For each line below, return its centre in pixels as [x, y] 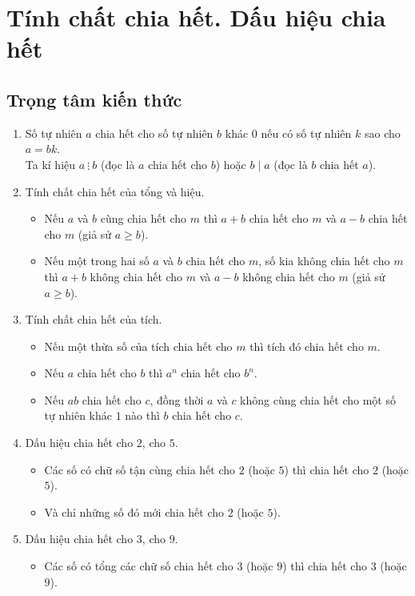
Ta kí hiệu [50, 164]
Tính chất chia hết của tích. [94, 319]
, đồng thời [177, 399]
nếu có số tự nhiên [306, 133]
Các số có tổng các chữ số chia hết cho [139, 566]
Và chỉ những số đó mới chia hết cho [134, 511]
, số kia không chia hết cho [324, 261]
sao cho [382, 133]
